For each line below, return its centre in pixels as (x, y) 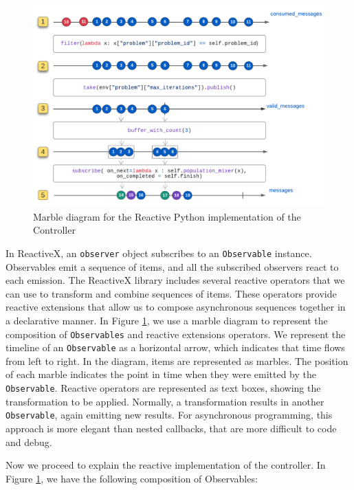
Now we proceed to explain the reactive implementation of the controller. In (166, 465)
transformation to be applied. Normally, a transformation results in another (165, 401)
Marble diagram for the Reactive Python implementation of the (167, 216)
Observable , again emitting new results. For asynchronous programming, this (169, 415)
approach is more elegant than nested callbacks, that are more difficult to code (171, 428)
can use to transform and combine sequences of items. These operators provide (171, 293)
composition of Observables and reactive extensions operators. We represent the (176, 334)
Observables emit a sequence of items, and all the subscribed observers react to (172, 266)
